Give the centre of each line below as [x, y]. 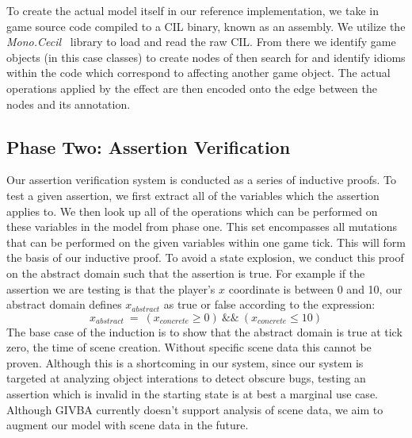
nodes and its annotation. [69, 104]
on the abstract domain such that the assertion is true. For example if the [186, 273]
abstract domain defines [64, 304]
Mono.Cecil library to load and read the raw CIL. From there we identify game [201, 42]
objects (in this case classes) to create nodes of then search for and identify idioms [206, 57]
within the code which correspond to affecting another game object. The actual [198, 73]
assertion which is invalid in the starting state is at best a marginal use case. [192, 394]
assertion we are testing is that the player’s [111, 288]
